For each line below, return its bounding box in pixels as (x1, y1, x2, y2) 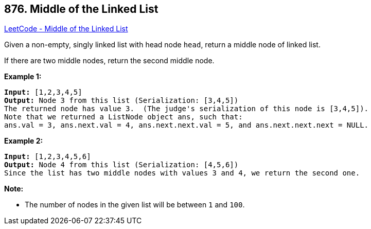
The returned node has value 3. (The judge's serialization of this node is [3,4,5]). (4, 104, 369, 113)
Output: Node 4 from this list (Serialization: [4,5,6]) (4, 161, 239, 169)
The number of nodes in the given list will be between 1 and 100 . (25, 200, 245, 209)
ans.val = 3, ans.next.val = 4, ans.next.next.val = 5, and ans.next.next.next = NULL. (4, 121, 369, 130)
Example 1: (4, 72, 42, 81)
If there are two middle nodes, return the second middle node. (4, 56, 215, 65)
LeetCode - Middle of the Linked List (4, 24, 128, 33)
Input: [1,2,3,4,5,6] (4, 152, 91, 161)
